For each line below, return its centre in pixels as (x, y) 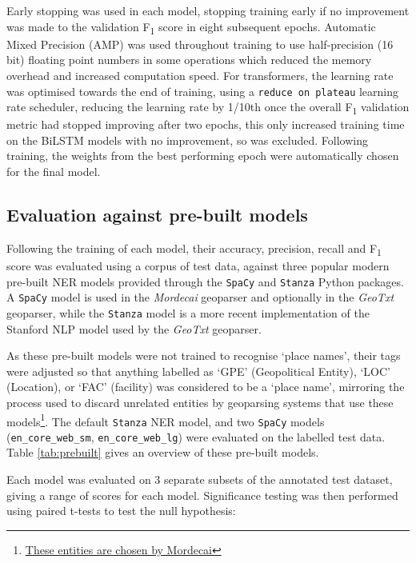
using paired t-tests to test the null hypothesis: (121, 511)
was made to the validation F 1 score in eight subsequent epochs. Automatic (191, 27)
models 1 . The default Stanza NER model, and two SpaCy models (166, 420)
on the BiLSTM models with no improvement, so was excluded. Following (187, 140)
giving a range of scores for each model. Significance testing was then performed (202, 495)
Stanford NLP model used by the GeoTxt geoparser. (134, 328)
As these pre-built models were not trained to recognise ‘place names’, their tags (204, 355)
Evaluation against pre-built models (157, 215)
